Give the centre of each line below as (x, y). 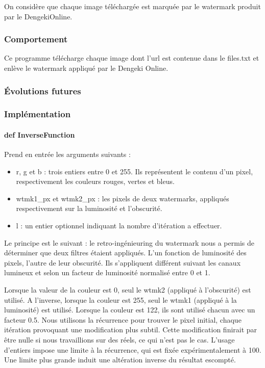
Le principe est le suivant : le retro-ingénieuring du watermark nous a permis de (129, 242)
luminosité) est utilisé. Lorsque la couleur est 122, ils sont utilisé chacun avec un (130, 310)
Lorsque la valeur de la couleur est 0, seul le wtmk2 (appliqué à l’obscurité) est (128, 290)
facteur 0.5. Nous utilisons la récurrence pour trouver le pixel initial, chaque (123, 319)
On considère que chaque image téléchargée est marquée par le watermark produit (132, 6)
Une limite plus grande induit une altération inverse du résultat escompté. (120, 360)
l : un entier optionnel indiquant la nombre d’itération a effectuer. (119, 226)
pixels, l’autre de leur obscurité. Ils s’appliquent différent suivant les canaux (123, 262)
